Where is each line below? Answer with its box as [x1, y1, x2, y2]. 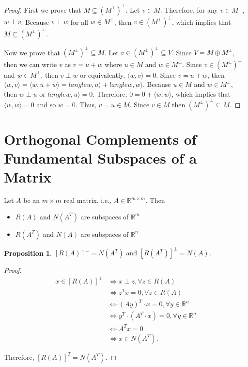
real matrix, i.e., [63, 195, 112, 205]
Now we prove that [4, 47, 60, 57]
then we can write [4, 59, 57, 69]
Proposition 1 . [4, 248, 52, 258]
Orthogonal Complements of [4, 129, 197, 149]
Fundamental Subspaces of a [4, 148, 197, 168]
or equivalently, [79, 69, 125, 80]
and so [36, 99, 56, 109]
